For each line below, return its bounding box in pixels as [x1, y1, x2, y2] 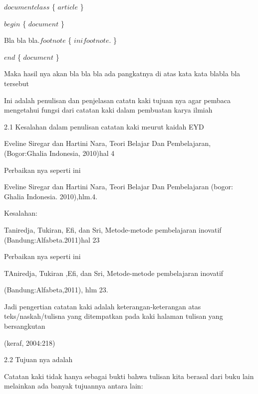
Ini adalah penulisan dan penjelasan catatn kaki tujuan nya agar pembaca [4, 95, 231, 105]
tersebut [4, 78, 29, 88]
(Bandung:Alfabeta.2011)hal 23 [4, 234, 100, 245]
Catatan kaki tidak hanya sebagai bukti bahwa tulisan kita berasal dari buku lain [4, 371, 254, 381]
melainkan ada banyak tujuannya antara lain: [4, 381, 143, 391]
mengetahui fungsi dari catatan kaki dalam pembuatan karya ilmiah [4, 105, 213, 115]
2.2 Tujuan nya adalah [4, 354, 73, 365]
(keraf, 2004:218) [4, 337, 55, 348]
